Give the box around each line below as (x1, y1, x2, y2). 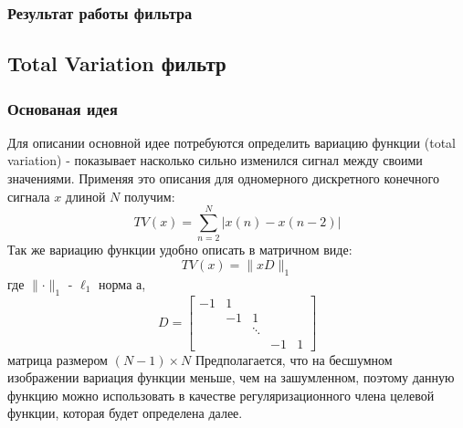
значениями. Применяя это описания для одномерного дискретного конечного (7, 169, 439, 188)
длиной (65, 186, 106, 205)
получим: (123, 186, 175, 205)
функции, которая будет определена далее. (7, 403, 243, 423)
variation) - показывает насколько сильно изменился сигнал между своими (7, 151, 423, 170)
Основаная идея (7, 97, 118, 120)
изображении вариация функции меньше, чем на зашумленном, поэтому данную (7, 368, 455, 387)
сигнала (7, 186, 50, 205)
